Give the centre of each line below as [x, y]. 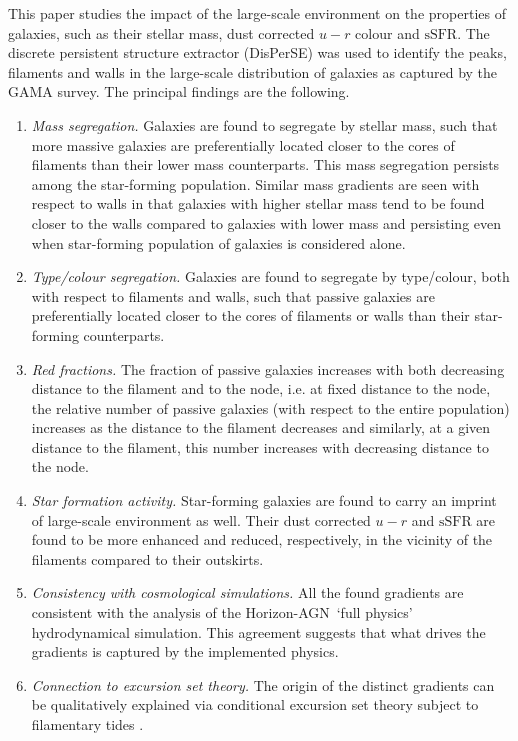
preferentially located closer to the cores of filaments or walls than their [250, 315]
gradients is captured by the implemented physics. [185, 651]
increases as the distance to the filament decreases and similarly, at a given [261, 427]
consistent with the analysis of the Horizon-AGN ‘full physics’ [222, 612]
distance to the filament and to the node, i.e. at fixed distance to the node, [261, 388]
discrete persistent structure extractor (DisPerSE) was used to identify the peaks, [257, 52]
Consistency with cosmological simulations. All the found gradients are [247, 592]
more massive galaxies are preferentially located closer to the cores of [243, 144]
